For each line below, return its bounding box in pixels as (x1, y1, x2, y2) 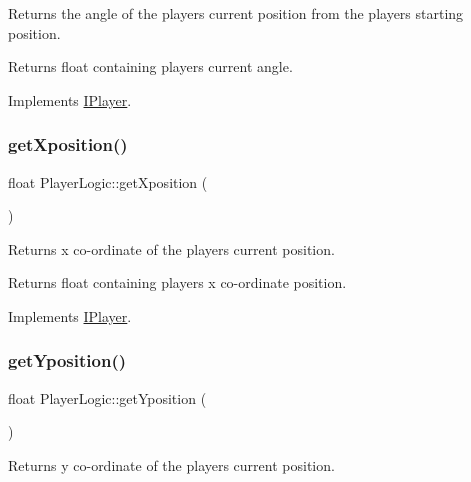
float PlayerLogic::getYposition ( (8, 387, 207, 408)
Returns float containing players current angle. (8, 56, 293, 77)
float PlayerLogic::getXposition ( (8, 171, 208, 192)
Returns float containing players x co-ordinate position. (8, 272, 347, 293)
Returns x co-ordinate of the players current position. (8, 238, 335, 259)
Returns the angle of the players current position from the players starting (8, 3, 464, 23)
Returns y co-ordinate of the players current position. (8, 454, 335, 475)
